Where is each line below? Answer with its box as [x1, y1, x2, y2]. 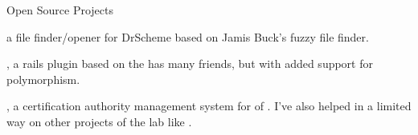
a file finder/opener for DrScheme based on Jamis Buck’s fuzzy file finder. [6, 28, 369, 45]
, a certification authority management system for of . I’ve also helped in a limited [6, 97, 412, 114]
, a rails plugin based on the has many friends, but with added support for [6, 55, 373, 72]
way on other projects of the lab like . [6, 113, 192, 129]
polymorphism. [6, 70, 80, 87]
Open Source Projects [6, 2, 113, 18]
